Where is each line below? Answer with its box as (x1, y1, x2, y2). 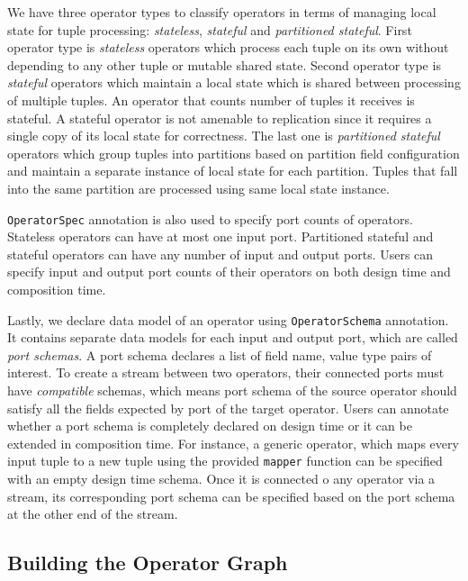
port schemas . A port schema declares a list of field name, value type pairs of (7, 345, 432, 364)
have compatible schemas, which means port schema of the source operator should (7, 381, 457, 399)
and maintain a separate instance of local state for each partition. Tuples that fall (7, 161, 458, 180)
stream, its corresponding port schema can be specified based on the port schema (7, 486, 455, 505)
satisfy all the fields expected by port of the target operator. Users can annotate (7, 398, 449, 417)
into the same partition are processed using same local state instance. (7, 178, 390, 197)
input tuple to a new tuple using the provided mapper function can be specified (7, 451, 443, 470)
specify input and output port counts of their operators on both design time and (7, 262, 451, 281)
